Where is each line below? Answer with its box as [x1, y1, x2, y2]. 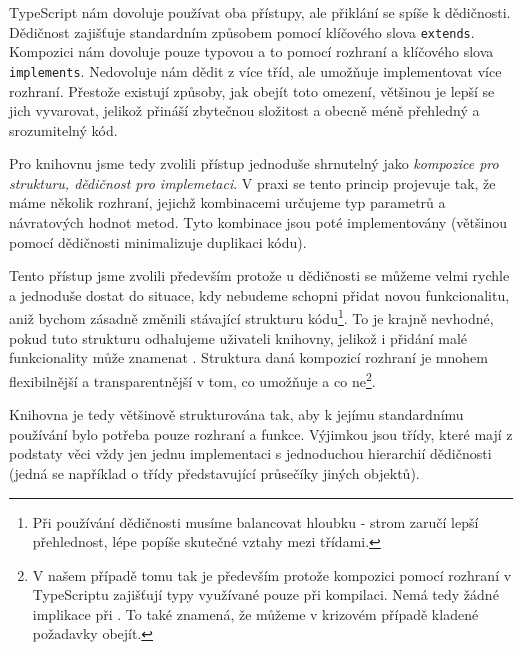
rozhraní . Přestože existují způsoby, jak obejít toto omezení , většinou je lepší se [9, 80, 495, 101]
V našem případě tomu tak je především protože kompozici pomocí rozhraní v [32, 564, 512, 585]
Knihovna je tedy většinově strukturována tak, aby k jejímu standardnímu [9, 404, 464, 425]
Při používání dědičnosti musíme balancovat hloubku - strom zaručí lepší [32, 511, 479, 532]
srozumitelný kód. [9, 119, 118, 140]
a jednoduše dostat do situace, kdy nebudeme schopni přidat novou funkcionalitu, [9, 284, 510, 305]
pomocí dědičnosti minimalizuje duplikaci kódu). [9, 231, 307, 252]
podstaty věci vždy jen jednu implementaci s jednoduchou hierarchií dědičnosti [9, 443, 492, 464]
